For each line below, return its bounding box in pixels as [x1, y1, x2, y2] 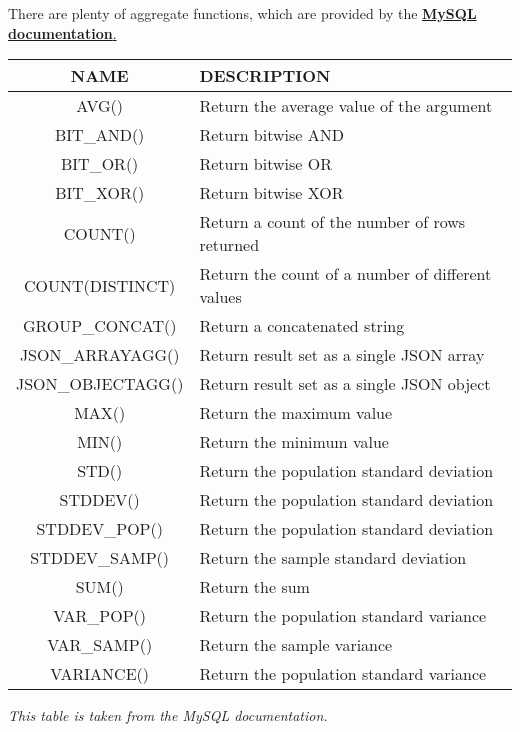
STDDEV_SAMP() [30, 546, 170, 570]
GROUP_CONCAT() [22, 314, 177, 338]
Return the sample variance [199, 633, 393, 657]
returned [199, 233, 260, 257]
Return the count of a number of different [199, 262, 492, 286]
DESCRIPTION [199, 64, 331, 88]
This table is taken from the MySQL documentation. [8, 705, 328, 726]
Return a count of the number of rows [199, 210, 466, 234]
